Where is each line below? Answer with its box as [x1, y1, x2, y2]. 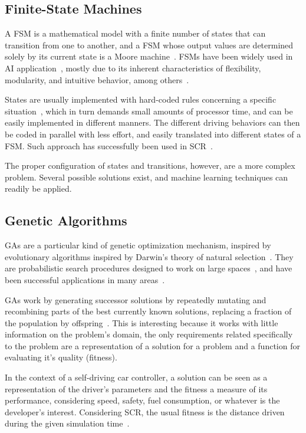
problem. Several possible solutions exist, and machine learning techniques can [5, 170, 288, 183]
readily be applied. [5, 182, 72, 195]
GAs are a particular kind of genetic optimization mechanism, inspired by [5, 239, 271, 251]
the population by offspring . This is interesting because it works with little [5, 316, 278, 329]
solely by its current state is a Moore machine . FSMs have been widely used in [5, 50, 293, 63]
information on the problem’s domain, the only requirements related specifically [5, 328, 293, 340]
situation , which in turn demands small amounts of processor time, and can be [5, 104, 293, 117]
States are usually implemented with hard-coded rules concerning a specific [5, 93, 277, 106]
